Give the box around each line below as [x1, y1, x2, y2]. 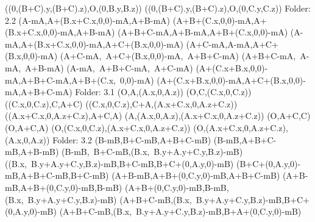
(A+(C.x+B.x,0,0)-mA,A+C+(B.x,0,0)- [157, 73, 306, 86]
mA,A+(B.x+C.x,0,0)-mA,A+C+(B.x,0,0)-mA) [5, 37, 183, 50]
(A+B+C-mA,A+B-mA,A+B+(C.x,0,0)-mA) [118, 26, 288, 38]
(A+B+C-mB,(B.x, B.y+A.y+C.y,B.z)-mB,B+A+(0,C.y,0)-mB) [59, 205, 302, 218]
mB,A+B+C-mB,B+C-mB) [5, 169, 109, 182]
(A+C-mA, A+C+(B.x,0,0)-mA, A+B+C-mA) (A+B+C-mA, [60, 49, 296, 62]
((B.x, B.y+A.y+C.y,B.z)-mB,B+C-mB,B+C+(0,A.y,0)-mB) [5, 157, 234, 170]
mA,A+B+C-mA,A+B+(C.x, [5, 73, 116, 86]
